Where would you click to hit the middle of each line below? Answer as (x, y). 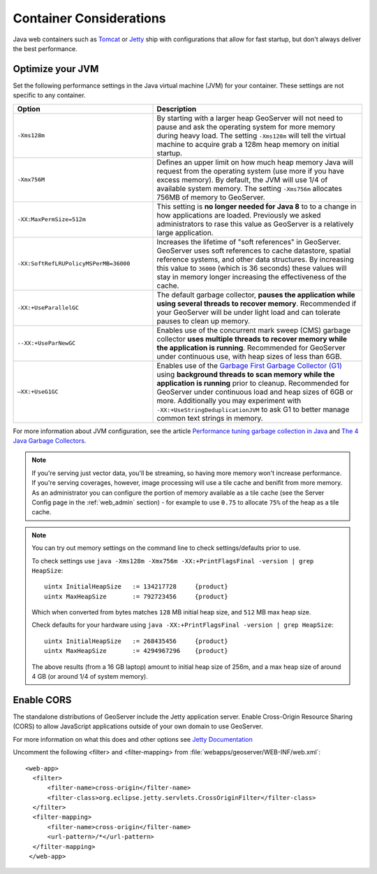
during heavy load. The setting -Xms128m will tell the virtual (251, 135)
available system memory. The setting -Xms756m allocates (249, 188)
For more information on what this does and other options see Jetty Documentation (133, 739)
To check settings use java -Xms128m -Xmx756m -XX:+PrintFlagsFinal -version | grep (173, 561)
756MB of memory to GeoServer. (211, 197)
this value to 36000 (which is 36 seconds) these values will (252, 268)
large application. (185, 232)
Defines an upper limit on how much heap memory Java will (255, 162)
